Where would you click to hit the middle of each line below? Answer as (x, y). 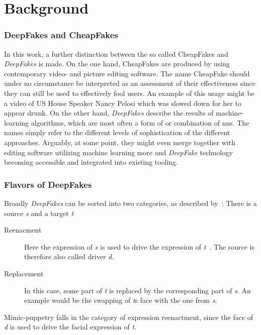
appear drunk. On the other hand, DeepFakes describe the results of (109, 113)
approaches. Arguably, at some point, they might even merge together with (120, 142)
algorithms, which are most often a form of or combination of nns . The (140, 122)
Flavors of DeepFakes (48, 184)
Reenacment (23, 230)
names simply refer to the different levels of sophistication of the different (117, 132)
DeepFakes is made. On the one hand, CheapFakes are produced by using (117, 64)
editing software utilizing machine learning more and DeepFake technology (118, 152)
